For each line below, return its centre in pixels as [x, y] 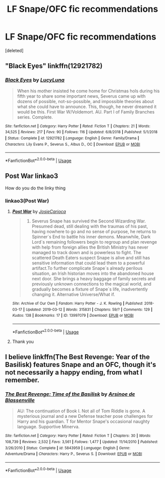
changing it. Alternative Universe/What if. [73, 294]
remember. [22, 380]
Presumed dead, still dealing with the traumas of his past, [90, 226]
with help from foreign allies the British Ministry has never [90, 247]
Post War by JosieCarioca [39, 212]
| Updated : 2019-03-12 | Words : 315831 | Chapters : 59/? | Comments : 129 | [88, 309]
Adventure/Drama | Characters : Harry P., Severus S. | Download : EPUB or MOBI [74, 454]
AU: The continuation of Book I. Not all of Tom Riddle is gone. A [81, 411]
